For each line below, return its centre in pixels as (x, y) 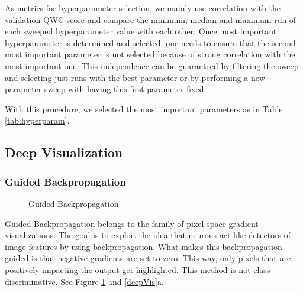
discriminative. (31, 281)
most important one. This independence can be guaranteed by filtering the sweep (152, 65)
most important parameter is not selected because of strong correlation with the (150, 54)
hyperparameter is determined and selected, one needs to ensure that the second (150, 42)
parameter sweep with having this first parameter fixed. (106, 89)
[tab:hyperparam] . (37, 120)
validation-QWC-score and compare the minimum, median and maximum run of (151, 19)
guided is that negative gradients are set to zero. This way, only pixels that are (148, 258)
